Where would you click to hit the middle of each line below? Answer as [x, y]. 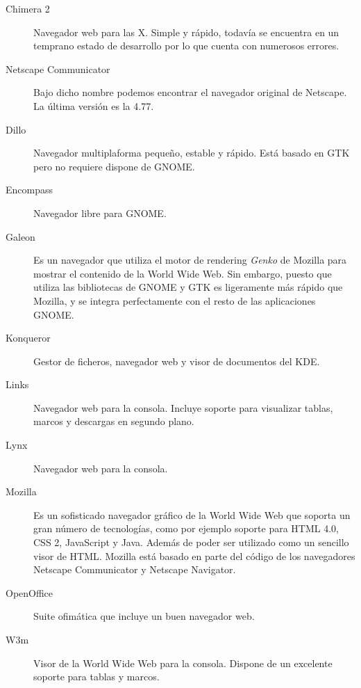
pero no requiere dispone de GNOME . [114, 166]
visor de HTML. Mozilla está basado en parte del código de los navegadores [194, 555]
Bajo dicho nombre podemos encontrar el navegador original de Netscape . [190, 92]
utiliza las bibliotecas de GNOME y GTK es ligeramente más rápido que [188, 287]
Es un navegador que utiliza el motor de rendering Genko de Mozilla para [190, 260]
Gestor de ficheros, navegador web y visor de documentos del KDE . [177, 361]
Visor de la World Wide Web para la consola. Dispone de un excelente [183, 663]
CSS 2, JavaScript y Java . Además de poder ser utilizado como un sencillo [191, 542]
